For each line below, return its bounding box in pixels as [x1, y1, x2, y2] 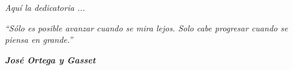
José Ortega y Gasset [5, 53, 96, 66]
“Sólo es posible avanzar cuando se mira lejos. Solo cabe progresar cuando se [5, 21, 288, 34]
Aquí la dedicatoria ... [5, 1, 85, 13]
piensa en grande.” [5, 33, 73, 46]
